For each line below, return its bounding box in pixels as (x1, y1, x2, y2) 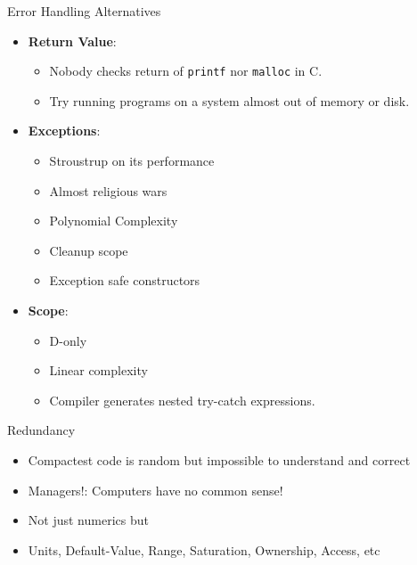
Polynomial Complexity (49, 211, 178, 230)
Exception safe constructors (49, 271, 200, 290)
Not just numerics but (28, 511, 149, 529)
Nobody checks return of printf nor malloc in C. (49, 61, 323, 80)
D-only (49, 331, 87, 349)
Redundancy (7, 421, 76, 439)
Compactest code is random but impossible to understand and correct (28, 450, 411, 469)
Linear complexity (49, 361, 148, 380)
